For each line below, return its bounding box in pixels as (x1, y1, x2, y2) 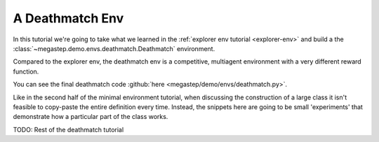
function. (13, 67, 39, 76)
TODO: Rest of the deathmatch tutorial (13, 125, 124, 134)
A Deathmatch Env (13, 10, 124, 26)
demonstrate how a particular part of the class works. (13, 113, 168, 121)
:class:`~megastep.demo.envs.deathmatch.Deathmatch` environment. (13, 44, 215, 52)
